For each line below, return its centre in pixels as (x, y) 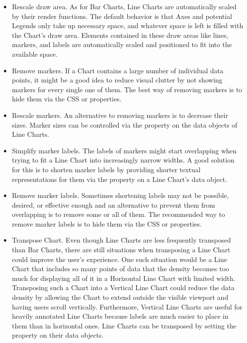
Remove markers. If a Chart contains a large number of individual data (118, 70)
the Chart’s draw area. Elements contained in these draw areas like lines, (120, 35)
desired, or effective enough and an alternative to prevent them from (113, 204)
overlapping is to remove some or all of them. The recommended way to (118, 214)
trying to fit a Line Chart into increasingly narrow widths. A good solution (123, 160)
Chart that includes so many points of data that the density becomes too (120, 269)
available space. (35, 54)
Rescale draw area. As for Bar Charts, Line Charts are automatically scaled (124, 6)
